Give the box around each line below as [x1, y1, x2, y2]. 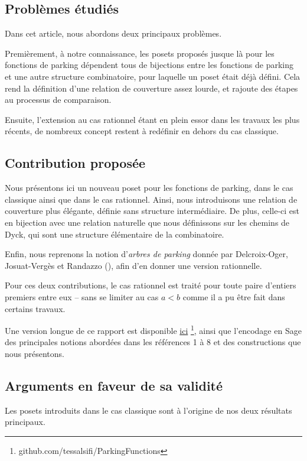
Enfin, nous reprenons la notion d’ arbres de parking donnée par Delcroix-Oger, [5, 248, 288, 260]
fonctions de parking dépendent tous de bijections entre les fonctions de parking [5, 59, 293, 71]
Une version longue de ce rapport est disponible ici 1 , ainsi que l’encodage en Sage [5, 323, 302, 336]
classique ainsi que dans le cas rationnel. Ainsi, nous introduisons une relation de [5, 193, 298, 205]
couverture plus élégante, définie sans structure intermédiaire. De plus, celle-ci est [5, 204, 300, 217]
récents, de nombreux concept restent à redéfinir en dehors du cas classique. [5, 125, 279, 137]
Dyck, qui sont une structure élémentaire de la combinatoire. [5, 228, 224, 240]
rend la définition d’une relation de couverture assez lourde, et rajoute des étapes [5, 82, 298, 94]
